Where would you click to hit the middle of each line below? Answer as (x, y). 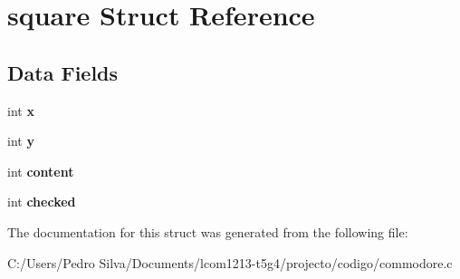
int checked (42, 202)
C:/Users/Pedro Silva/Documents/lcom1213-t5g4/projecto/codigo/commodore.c (230, 262)
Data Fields (63, 72)
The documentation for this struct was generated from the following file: (208, 231)
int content (41, 171)
